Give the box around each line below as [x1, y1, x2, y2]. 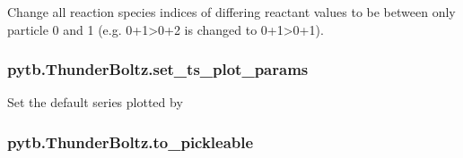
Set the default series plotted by [7, 93, 183, 112]
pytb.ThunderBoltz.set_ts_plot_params [7, 58, 309, 80]
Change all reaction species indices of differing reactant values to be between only [7, 3, 456, 21]
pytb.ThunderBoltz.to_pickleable [7, 130, 254, 153]
